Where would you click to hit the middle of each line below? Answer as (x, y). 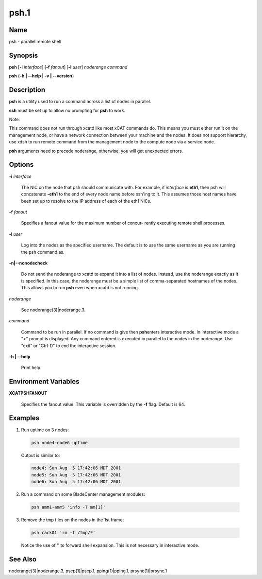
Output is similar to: (41, 455)
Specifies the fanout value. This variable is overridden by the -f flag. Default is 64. (103, 404)
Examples (24, 418)
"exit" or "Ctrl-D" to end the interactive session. (69, 346)
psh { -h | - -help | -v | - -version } (41, 76)
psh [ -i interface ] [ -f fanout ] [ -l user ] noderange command (68, 67)
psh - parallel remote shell (35, 42)
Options (21, 165)
